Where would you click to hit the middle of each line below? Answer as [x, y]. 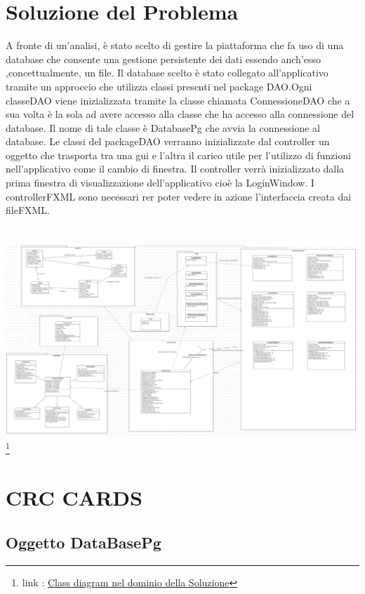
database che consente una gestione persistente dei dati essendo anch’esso [164, 59]
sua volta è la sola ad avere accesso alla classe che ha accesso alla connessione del [180, 114]
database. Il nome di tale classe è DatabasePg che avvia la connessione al [163, 127]
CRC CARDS [74, 498]
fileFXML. [28, 210]
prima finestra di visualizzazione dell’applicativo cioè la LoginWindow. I [160, 183]
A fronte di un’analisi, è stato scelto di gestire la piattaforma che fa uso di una [175, 45]
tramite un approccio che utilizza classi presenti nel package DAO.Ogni [159, 86]
